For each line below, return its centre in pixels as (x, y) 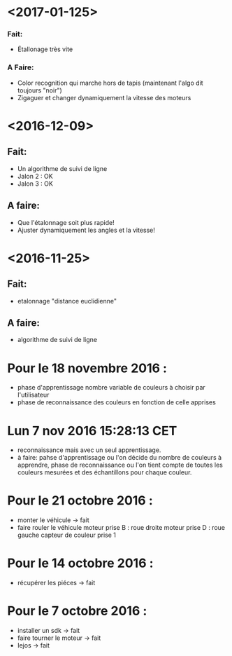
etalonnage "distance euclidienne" (67, 301)
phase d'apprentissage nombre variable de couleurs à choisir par (111, 388)
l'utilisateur (33, 395)
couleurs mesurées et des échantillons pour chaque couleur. (104, 472)
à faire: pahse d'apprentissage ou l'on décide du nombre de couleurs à (119, 458)
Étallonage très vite (45, 49)
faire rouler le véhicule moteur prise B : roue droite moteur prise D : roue (121, 528)
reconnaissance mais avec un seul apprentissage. (89, 450)
